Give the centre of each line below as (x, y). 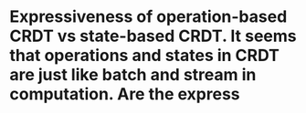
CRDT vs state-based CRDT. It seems (153, 36)
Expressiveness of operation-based (148, 17)
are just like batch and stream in (133, 75)
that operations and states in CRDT (145, 56)
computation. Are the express (125, 94)
